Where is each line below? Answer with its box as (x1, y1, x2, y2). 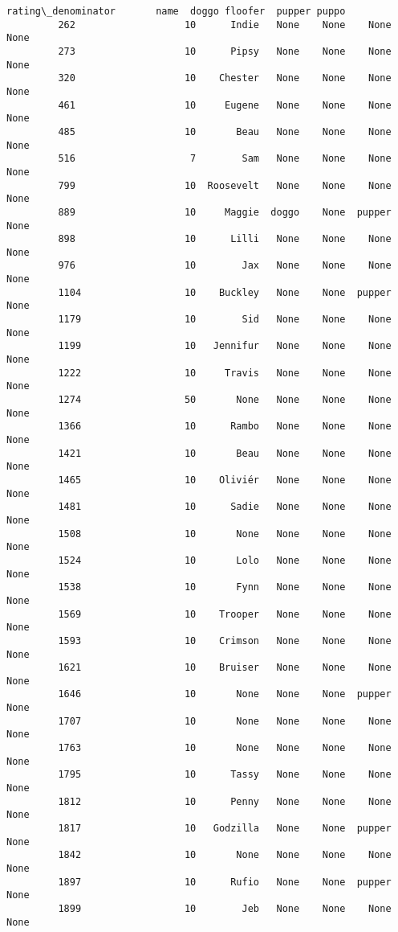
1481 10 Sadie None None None (58, 501, 392, 513)
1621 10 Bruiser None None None (58, 662, 392, 674)
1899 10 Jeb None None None (58, 902, 392, 914)
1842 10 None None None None (58, 849, 392, 861)
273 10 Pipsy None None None (58, 45, 392, 57)
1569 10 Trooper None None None (58, 608, 392, 620)
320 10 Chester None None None (58, 72, 392, 84)
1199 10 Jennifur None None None (58, 340, 392, 352)
